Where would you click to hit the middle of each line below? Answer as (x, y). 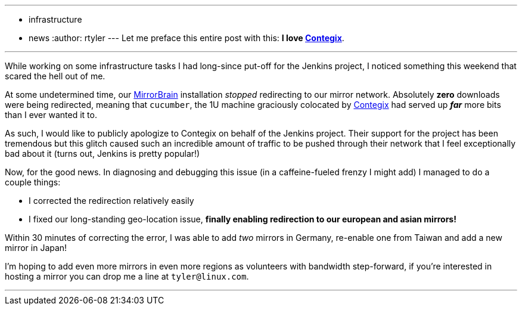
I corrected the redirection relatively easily (111, 201)
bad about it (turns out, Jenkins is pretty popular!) (102, 154)
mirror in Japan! (36, 248)
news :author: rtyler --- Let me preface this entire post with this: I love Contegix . (187, 38)
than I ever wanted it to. (51, 115)
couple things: (33, 182)
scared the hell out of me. (55, 76)
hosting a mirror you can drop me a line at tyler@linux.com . (127, 276)
